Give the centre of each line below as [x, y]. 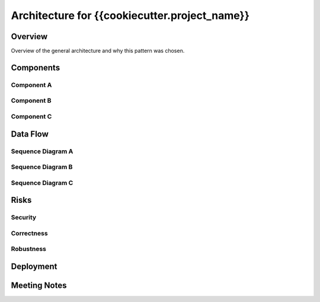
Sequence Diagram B [42, 167]
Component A [31, 85]
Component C [31, 116]
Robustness [29, 249]
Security [24, 218]
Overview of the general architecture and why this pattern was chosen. [98, 51]
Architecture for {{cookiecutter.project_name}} [130, 15]
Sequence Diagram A [42, 151]
